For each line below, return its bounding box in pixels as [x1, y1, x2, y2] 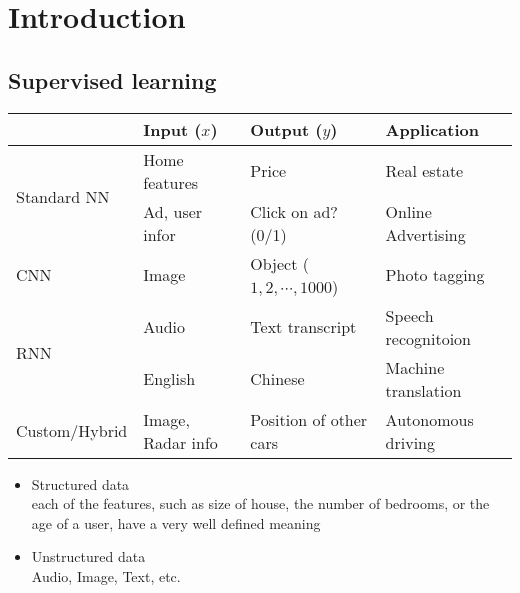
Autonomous [385, 407, 474, 431]
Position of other [250, 407, 368, 431]
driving [385, 430, 436, 454]
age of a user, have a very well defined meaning [31, 512, 321, 533]
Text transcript [250, 315, 357, 339]
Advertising [385, 222, 466, 246]
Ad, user [143, 199, 203, 223]
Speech [385, 303, 434, 327]
